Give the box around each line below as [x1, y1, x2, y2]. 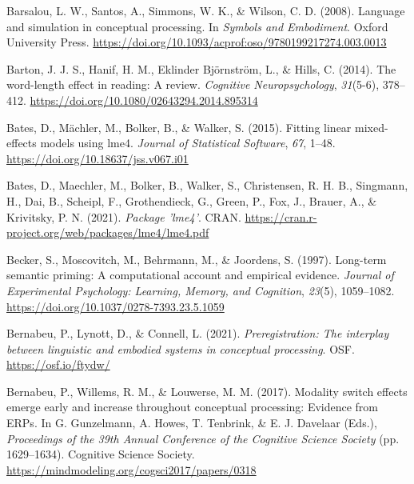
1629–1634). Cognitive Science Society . [6, 446, 195, 462]
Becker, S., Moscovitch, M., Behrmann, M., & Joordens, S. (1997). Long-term [6, 250, 387, 267]
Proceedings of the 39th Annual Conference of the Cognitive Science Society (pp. [6, 430, 400, 446]
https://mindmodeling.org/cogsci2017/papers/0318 [6, 461, 257, 478]
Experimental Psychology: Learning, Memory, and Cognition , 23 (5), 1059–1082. [6, 282, 395, 298]
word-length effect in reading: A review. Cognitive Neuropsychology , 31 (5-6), [6, 76, 380, 93]
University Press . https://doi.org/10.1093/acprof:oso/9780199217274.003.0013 [6, 34, 387, 50]
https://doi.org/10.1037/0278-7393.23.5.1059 [6, 298, 225, 314]
